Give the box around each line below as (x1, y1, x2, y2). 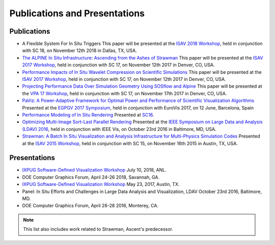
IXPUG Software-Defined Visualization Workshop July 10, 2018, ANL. (22, 167, 167, 173)
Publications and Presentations (9, 8, 145, 19)
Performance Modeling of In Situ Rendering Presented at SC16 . (22, 112, 154, 118)
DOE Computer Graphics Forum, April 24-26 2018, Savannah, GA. (22, 174, 160, 180)
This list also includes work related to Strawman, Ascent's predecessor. (23, 226, 173, 232)
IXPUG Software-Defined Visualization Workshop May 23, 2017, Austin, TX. (22, 181, 180, 187)
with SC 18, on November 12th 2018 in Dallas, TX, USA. (22, 47, 137, 53)
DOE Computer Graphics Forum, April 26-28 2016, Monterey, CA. (22, 203, 159, 209)
